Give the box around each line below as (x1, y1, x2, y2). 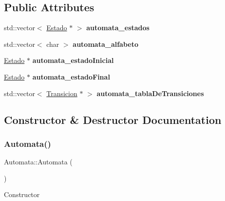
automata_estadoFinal (32, 71, 110, 81)
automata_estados (86, 22, 150, 33)
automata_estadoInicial (32, 55, 114, 65)
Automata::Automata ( (4, 157, 73, 167)
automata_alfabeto (73, 39, 138, 49)
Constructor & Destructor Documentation (4, 112, 222, 127)
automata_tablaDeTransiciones (96, 88, 204, 98)
